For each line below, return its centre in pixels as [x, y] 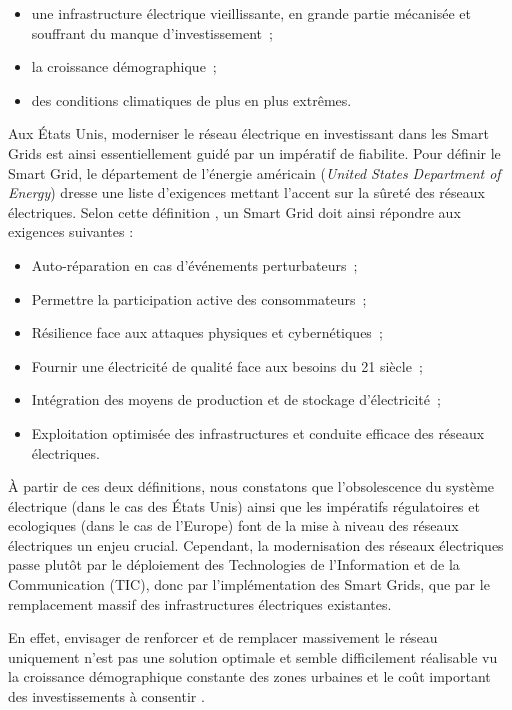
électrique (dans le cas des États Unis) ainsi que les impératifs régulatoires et [244, 505]
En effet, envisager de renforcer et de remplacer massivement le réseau [223, 637]
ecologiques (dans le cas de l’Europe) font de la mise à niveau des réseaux [233, 525]
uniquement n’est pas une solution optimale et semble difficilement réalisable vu [253, 656]
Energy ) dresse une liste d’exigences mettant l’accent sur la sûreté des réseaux [246, 192]
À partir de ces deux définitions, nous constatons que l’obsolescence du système [251, 486]
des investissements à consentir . [106, 696]
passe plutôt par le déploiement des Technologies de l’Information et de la [234, 564]
